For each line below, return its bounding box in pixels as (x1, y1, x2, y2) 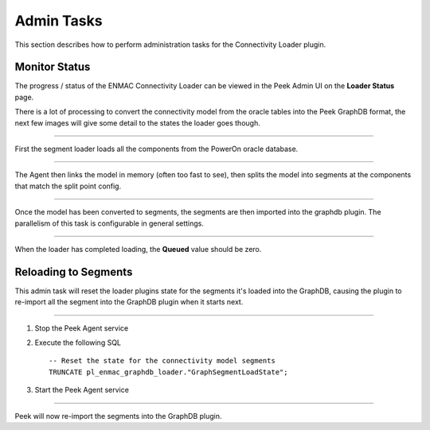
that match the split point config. (14, 181, 122, 191)
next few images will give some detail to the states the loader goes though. (14, 118, 260, 127)
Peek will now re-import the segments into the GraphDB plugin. (14, 411, 222, 420)
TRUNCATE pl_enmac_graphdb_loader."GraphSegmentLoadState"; (49, 367, 288, 377)
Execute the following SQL (34, 338, 122, 347)
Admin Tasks (14, 12, 103, 29)
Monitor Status (14, 60, 91, 74)
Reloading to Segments (14, 265, 133, 278)
